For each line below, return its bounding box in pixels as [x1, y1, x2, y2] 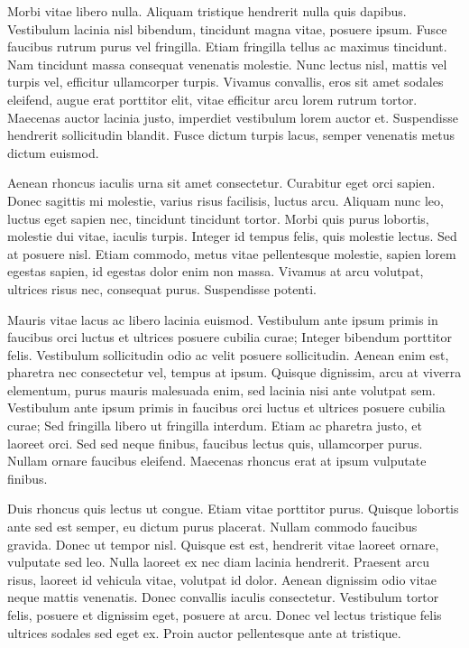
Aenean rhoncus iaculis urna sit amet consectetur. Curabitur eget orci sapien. [7, 173, 436, 192]
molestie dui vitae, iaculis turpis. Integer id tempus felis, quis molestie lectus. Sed [7, 227, 457, 245]
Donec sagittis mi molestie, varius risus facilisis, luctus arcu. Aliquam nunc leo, [7, 190, 444, 209]
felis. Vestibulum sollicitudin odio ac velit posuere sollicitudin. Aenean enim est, [7, 345, 449, 364]
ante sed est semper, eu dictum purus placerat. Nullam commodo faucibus [7, 517, 418, 536]
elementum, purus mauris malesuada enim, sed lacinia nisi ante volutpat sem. [7, 380, 436, 399]
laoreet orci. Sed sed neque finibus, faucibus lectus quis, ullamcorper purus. [7, 433, 423, 452]
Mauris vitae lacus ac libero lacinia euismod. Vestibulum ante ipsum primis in [7, 310, 438, 329]
